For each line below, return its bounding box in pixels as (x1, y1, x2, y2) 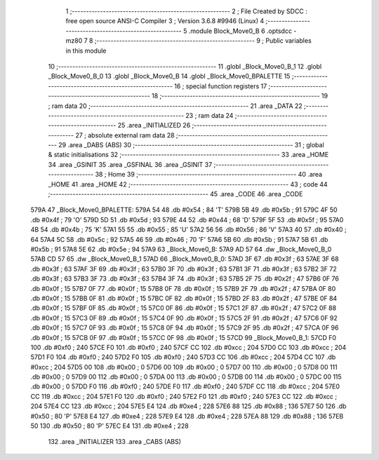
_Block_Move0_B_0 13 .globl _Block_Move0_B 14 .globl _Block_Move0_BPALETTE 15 (48, 72, 291, 81)
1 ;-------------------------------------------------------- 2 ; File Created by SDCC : (65, 7, 308, 15)
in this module (65, 46, 107, 55)
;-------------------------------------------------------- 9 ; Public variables (94, 36, 312, 45)
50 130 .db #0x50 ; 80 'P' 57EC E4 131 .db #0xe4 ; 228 (30, 421, 189, 431)
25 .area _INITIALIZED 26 (117, 121, 191, 130)
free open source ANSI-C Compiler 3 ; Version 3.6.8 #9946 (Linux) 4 (65, 17, 265, 25)
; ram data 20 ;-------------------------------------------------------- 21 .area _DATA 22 (48, 102, 303, 110)
